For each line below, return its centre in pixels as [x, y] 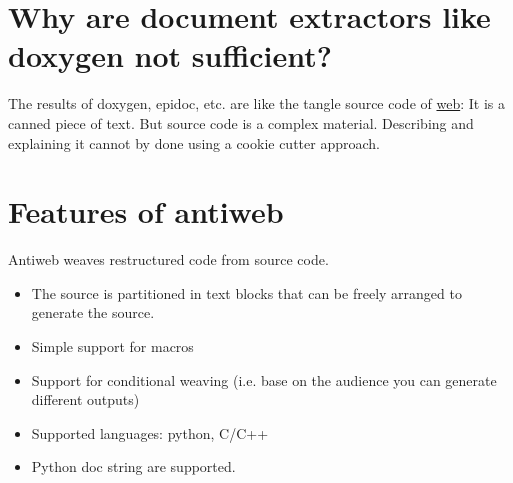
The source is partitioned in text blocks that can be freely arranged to [246, 292]
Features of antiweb [146, 211]
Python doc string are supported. [133, 466]
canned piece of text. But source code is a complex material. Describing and [241, 122]
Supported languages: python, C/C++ [150, 432]
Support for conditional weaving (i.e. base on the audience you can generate [264, 379]
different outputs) [85, 399]
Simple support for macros [112, 346]
